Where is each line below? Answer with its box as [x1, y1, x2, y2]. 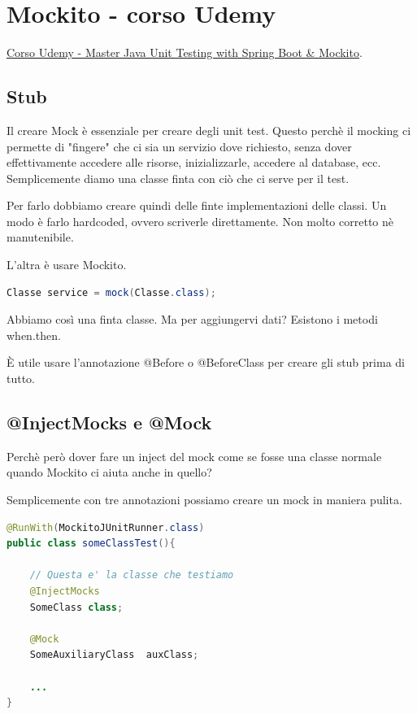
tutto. [7, 370, 36, 387]
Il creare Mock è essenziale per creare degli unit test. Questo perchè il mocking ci [7, 121, 411, 138]
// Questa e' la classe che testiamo [29, 569, 234, 581]
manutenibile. [7, 229, 74, 246]
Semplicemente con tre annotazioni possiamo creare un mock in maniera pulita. [7, 491, 402, 508]
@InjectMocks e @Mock [7, 410, 212, 435]
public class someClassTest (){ [7, 538, 176, 550]
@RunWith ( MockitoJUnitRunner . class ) [7, 521, 205, 533]
